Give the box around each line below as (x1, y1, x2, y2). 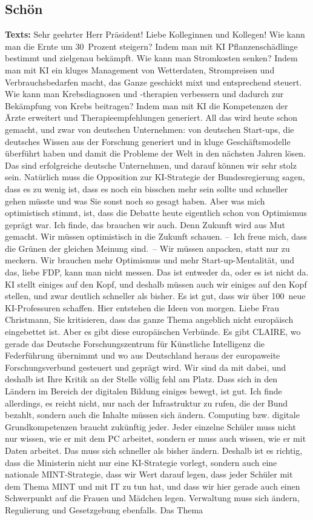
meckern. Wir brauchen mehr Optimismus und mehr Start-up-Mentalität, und (5, 254, 294, 266)
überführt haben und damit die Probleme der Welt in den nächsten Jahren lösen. (5, 147, 306, 160)
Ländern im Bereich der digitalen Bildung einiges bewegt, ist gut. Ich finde (5, 385, 282, 397)
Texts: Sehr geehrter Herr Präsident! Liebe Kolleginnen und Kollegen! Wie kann (5, 28, 305, 41)
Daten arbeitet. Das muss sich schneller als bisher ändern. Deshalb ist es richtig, (5, 444, 303, 456)
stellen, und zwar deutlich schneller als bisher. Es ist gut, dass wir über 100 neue (5, 289, 306, 302)
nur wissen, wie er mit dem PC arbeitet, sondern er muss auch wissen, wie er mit (5, 432, 306, 445)
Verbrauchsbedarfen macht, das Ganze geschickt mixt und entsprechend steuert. (5, 75, 302, 88)
